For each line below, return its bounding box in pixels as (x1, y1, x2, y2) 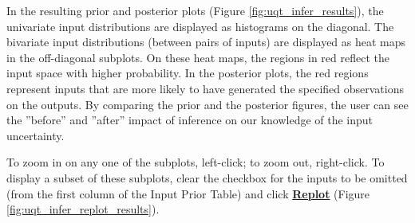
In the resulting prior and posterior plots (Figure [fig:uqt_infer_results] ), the (6, 2, 384, 18)
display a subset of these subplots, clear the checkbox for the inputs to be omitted (6, 169, 408, 186)
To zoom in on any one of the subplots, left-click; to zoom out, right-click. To (6, 154, 385, 170)
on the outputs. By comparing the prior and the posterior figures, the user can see (6, 96, 409, 112)
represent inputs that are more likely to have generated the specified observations (6, 80, 404, 96)
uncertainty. (6, 127, 65, 143)
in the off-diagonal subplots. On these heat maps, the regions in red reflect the (6, 49, 389, 65)
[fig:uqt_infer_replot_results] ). (6, 201, 160, 217)
